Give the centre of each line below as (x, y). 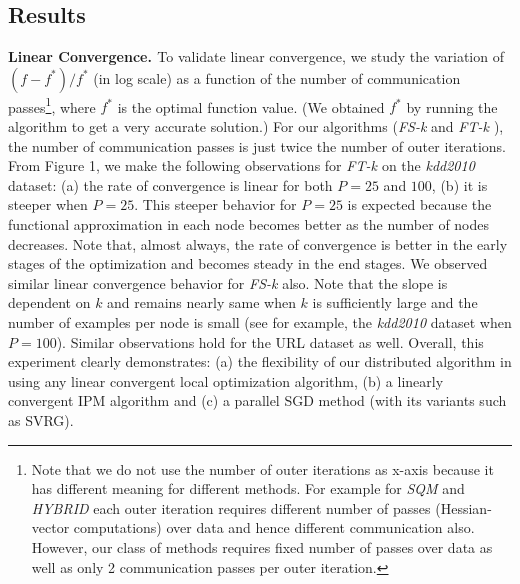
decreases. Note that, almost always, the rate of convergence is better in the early (258, 243)
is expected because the (419, 204)
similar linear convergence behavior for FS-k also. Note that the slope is (228, 282)
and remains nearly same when (201, 302)
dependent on (49, 302)
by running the (452, 106)
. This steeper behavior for (215, 204)
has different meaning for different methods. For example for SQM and (248, 488)
